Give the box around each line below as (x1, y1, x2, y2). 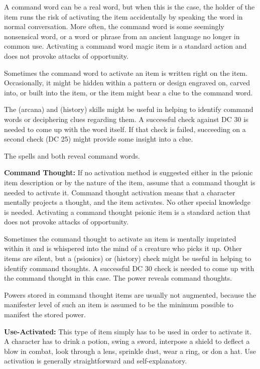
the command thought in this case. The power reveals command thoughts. (4, 273, 232, 283)
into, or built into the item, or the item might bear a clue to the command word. (4, 87, 253, 97)
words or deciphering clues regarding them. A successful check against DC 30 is (4, 113, 248, 124)
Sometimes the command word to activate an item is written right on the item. (4, 67, 248, 78)
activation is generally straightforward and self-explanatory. (4, 355, 187, 366)
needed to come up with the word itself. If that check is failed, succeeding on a (4, 124, 246, 134)
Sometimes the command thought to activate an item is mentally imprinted (4, 233, 236, 243)
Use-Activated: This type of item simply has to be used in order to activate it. (4, 326, 252, 336)
